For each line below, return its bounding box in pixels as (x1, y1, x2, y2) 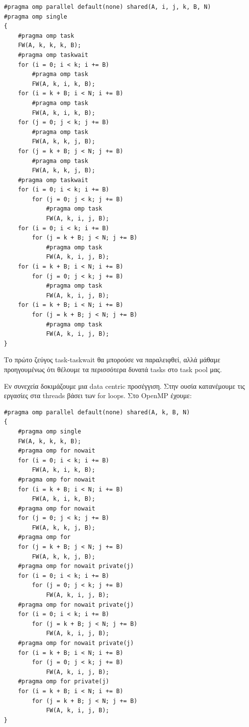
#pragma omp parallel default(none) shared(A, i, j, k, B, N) (4, 3, 211, 10)
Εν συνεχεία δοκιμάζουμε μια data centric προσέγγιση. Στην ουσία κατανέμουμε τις (4, 380, 245, 391)
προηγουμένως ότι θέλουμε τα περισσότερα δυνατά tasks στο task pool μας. (4, 364, 222, 374)
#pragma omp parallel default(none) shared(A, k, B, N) (4, 408, 190, 416)
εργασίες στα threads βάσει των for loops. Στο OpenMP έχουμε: (4, 390, 192, 401)
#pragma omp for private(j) (18, 678, 109, 685)
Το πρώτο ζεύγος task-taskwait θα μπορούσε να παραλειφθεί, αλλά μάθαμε (4, 354, 221, 365)
